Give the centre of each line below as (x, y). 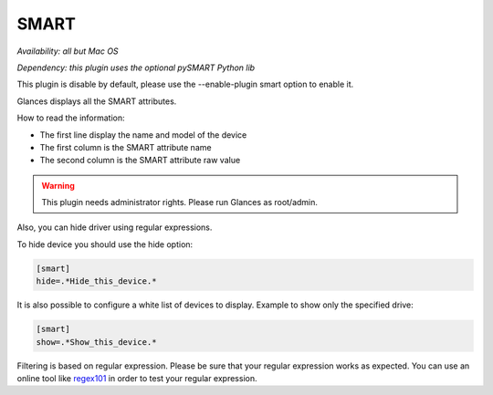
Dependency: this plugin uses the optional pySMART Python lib (136, 68)
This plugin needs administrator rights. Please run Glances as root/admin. (180, 203)
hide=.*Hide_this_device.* (96, 281)
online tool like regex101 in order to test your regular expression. (137, 378)
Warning (58, 185)
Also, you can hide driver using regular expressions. (115, 227)
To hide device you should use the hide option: (105, 244)
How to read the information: (71, 118)
